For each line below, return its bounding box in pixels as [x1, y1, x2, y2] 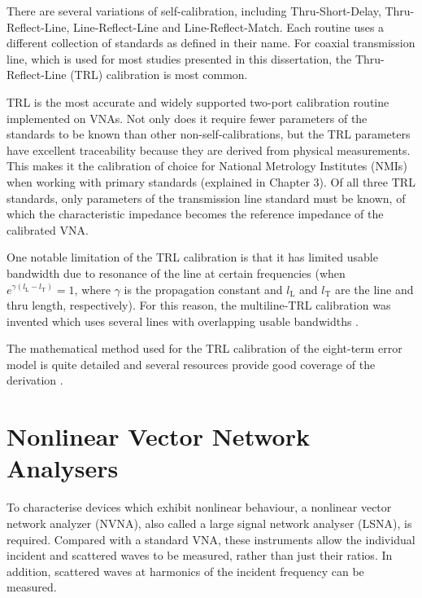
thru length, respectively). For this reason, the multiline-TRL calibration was [7, 297, 391, 314]
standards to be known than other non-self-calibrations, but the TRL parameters [7, 125, 411, 143]
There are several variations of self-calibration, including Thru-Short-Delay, [7, 2, 381, 19]
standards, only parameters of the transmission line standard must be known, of [7, 189, 406, 206]
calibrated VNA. [7, 221, 89, 238]
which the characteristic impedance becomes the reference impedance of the [7, 205, 384, 222]
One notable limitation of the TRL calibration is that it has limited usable [7, 248, 378, 266]
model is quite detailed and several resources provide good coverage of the [7, 355, 376, 372]
